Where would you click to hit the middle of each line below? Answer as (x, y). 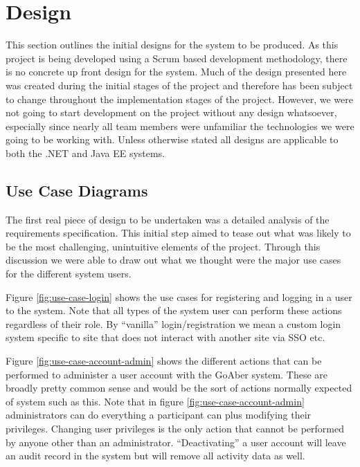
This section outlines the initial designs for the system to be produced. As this (172, 45)
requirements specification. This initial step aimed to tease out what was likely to (178, 233)
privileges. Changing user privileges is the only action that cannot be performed (175, 428)
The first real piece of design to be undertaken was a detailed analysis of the (168, 219)
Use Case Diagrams (77, 190)
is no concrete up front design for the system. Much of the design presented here (176, 72)
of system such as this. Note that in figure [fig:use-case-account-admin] (155, 401)
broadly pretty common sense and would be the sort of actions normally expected (179, 388)
